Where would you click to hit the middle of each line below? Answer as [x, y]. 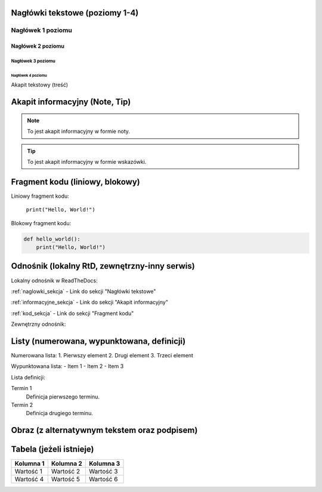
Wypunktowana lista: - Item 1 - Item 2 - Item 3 [67, 366]
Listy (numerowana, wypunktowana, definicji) [98, 341]
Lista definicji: [28, 377]
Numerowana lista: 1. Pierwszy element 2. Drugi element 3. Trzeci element [102, 356]
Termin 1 [21, 388]
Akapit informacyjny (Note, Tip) [71, 102]
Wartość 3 [103, 472]
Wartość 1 [29, 472]
